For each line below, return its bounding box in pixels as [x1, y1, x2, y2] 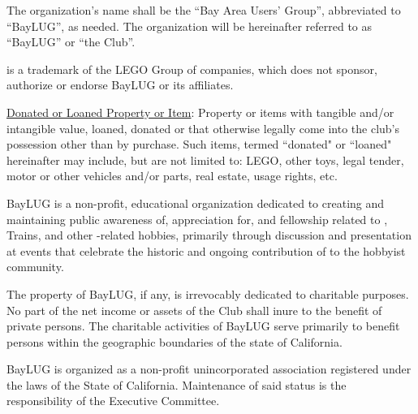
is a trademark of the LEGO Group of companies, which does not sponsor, [6, 60, 377, 77]
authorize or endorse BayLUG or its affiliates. [6, 76, 234, 93]
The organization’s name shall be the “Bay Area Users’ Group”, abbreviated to [6, 2, 401, 18]
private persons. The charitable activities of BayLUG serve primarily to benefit [6, 317, 400, 334]
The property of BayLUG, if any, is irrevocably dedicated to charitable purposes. [6, 285, 409, 302]
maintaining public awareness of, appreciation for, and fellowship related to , [6, 210, 388, 227]
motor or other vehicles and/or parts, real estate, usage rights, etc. [6, 167, 338, 184]
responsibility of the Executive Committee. [6, 392, 220, 409]
